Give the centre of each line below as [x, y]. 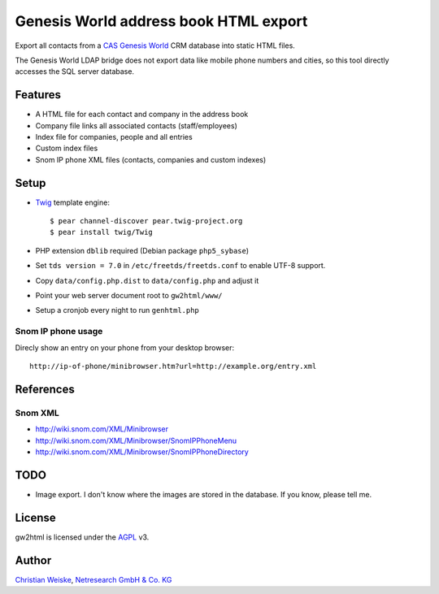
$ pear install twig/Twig [102, 232]
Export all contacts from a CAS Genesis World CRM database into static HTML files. [155, 46]
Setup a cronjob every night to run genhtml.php [117, 310]
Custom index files [67, 148]
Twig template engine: [72, 202]
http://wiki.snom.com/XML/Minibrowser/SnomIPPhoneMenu [136, 440]
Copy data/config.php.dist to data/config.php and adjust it [147, 280]
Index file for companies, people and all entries [114, 137]
